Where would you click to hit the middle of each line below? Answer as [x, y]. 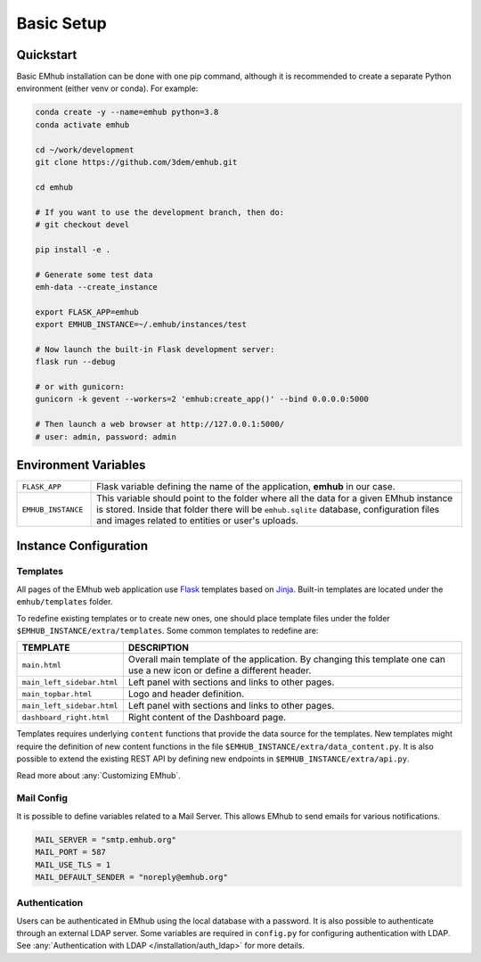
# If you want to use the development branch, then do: [160, 212]
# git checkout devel [82, 224]
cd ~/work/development [85, 150]
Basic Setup [61, 23]
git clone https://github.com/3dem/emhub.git [136, 162]
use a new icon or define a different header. [220, 670]
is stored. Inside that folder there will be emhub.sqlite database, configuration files [268, 510]
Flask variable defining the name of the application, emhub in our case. [246, 487]
